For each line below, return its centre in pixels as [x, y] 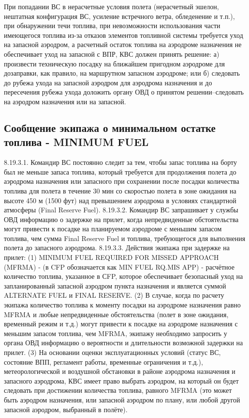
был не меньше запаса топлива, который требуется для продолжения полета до [120, 171]
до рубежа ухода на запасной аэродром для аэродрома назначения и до [108, 82]
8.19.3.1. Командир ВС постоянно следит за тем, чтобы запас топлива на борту [121, 162]
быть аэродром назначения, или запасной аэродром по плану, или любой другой [122, 399]
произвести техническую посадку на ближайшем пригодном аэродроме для [114, 63]
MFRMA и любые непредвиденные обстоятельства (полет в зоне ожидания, [116, 314]
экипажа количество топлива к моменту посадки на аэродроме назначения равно [122, 305]
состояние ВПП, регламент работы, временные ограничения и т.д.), [103, 362]
